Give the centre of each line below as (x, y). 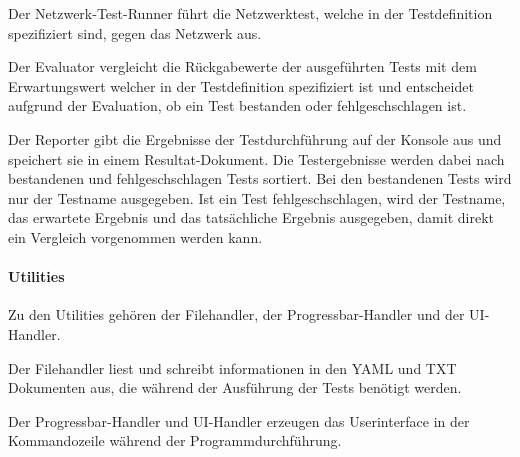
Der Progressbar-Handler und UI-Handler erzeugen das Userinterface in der (239, 420)
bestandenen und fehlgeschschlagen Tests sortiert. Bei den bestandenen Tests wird (260, 178)
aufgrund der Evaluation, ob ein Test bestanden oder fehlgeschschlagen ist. (237, 105)
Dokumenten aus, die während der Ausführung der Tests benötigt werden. (235, 387)
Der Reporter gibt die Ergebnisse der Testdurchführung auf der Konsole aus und (255, 138)
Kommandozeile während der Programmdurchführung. (175, 440)
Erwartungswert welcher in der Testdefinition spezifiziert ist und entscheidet (241, 85)
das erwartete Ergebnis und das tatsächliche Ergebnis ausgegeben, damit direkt (251, 217)
